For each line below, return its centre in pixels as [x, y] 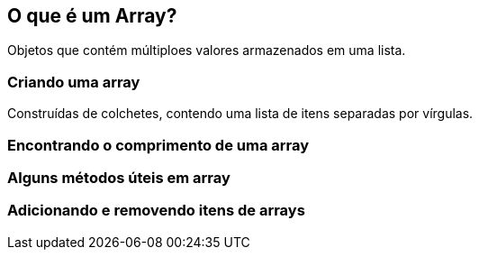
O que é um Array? [92, 16]
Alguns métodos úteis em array [119, 177]
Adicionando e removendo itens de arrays [156, 211]
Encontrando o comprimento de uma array [158, 145]
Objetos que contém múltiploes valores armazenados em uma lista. [207, 50]
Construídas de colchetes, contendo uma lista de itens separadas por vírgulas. [240, 114]
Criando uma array [74, 82]
